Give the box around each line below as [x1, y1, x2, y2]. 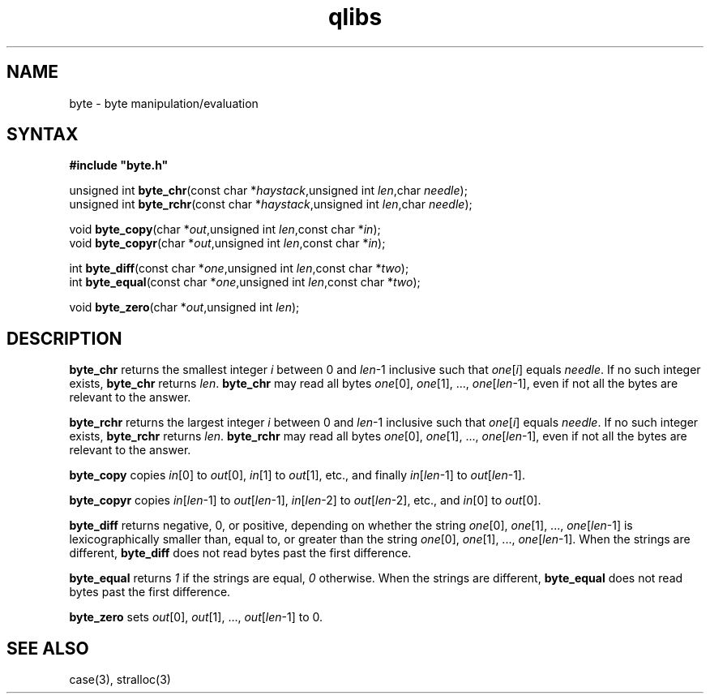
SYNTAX [6, 124, 79, 145]
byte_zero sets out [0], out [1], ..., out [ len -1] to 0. [69, 610, 323, 625]
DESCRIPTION [6, 328, 122, 349]
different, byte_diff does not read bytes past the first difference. [69, 546, 412, 560]
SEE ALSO [6, 638, 89, 659]
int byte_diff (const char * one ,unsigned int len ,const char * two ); [69, 261, 409, 276]
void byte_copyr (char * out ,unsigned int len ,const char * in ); [69, 236, 386, 251]
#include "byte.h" [69, 158, 169, 173]
